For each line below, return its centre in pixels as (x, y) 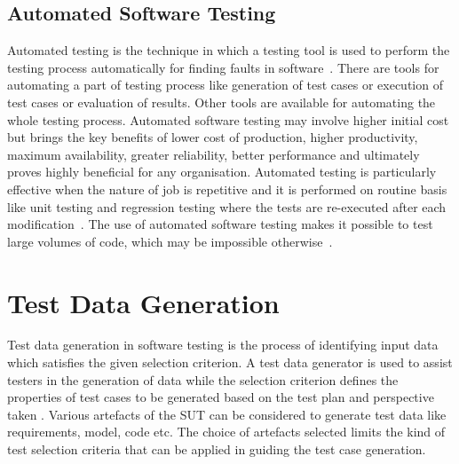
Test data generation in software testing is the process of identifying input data (223, 345)
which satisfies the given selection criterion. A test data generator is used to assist (230, 362)
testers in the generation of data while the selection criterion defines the (203, 379)
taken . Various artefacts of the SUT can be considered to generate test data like (227, 414)
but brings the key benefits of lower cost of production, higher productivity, (213, 137)
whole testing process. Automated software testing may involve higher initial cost (228, 119)
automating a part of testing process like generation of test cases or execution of (225, 85)
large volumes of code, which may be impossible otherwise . (170, 241)
